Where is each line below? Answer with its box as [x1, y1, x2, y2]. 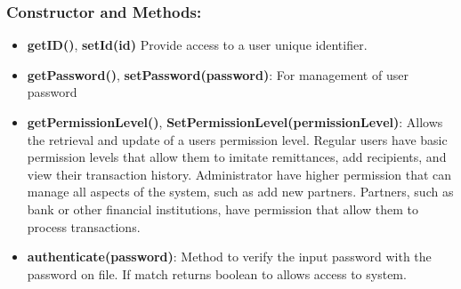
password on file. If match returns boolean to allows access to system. [27, 264, 407, 283]
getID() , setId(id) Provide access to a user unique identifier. [27, 36, 368, 54]
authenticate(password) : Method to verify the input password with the [27, 247, 432, 266]
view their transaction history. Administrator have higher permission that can [27, 165, 452, 183]
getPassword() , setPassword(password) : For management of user [27, 65, 408, 84]
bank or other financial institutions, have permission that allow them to [27, 199, 418, 218]
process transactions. [27, 217, 141, 236]
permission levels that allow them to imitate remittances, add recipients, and [27, 148, 447, 166]
